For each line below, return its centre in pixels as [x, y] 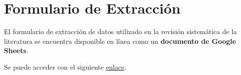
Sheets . [16, 50]
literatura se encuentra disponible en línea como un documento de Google [120, 41]
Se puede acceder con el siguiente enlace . [65, 66]
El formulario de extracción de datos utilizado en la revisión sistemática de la [120, 31]
